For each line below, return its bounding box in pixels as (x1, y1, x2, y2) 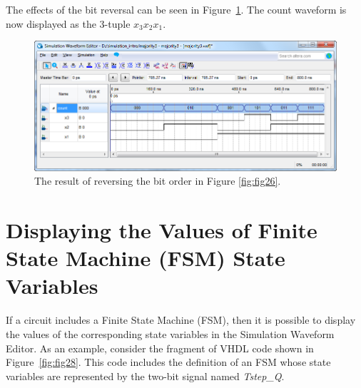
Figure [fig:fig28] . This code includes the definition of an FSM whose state (6, 354, 331, 369)
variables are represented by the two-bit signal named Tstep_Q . (6, 368, 285, 383)
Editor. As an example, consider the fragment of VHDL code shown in (6, 340, 314, 355)
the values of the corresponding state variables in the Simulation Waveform (6, 326, 335, 341)
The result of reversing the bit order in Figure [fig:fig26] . (34, 173, 281, 188)
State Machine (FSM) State (6, 243, 285, 272)
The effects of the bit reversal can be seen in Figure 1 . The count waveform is (6, 2, 347, 16)
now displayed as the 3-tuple (6, 16, 131, 31)
